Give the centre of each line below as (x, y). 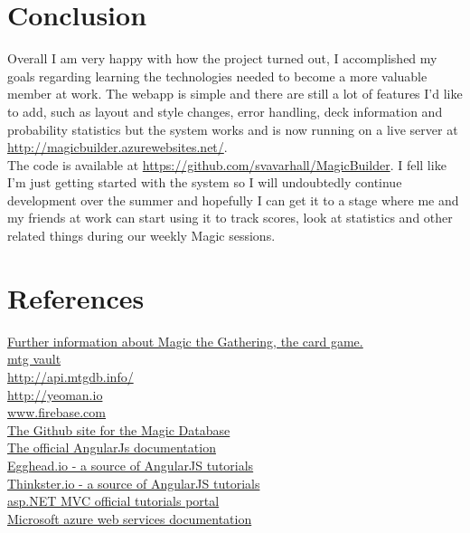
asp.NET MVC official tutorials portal (113, 501)
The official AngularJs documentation (112, 447)
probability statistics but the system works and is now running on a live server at (233, 129)
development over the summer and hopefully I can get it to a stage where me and (233, 200)
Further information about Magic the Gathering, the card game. (185, 341)
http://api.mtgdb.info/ (70, 376)
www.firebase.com (56, 412)
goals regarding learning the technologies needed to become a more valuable (217, 76)
